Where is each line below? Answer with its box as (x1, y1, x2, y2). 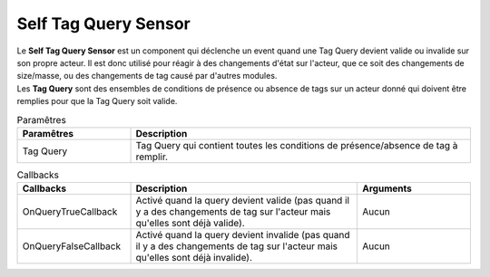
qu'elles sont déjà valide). (135, 217, 245, 230)
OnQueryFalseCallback (22, 240, 122, 253)
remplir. (135, 150, 168, 163)
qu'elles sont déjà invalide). (135, 252, 253, 264)
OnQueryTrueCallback (22, 205, 118, 218)
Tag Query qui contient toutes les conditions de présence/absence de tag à (135, 138, 458, 151)
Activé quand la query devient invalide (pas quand (135, 229, 350, 242)
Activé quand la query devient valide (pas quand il (135, 195, 349, 207)
